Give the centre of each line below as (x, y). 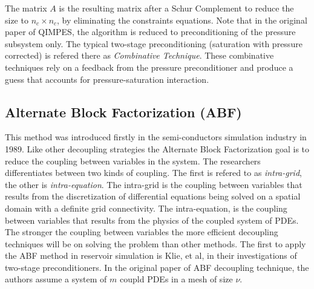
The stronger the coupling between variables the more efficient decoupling (142, 232)
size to (17, 20)
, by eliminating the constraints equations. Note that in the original (182, 20)
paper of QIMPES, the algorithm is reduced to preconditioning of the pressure (150, 32)
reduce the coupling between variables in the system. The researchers (133, 161)
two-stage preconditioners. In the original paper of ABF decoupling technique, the (157, 267)
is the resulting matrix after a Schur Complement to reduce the (176, 8)
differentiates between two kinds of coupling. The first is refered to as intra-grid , (153, 173)
